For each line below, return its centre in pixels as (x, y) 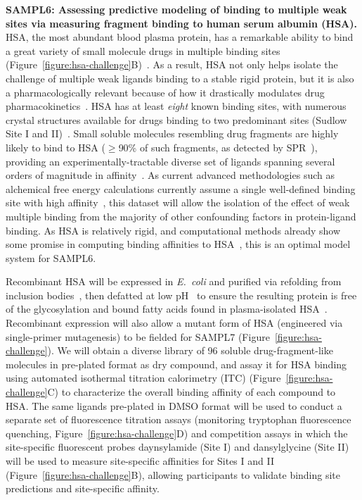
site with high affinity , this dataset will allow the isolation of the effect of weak (178, 202)
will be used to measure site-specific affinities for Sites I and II (140, 461)
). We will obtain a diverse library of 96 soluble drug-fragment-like (190, 350)
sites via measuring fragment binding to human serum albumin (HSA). (181, 23)
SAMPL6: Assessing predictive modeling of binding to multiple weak (176, 9)
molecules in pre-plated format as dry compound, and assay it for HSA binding (176, 364)
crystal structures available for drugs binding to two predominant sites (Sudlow (176, 119)
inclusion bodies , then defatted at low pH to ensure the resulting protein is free (181, 295)
